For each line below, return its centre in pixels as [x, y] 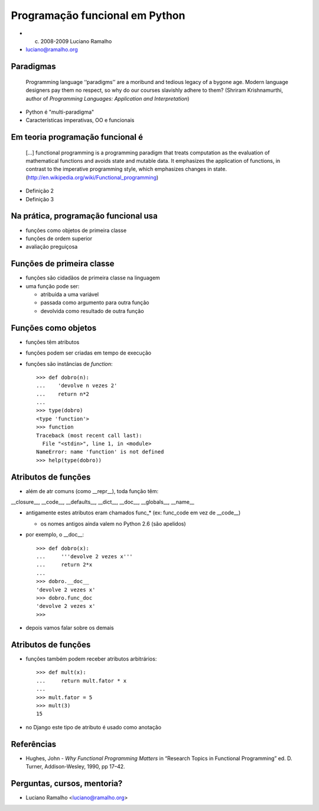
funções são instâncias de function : [69, 363]
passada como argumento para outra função [95, 302]
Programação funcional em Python [98, 15]
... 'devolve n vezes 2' [77, 386]
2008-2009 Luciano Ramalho [76, 41]
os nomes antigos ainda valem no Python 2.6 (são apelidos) [113, 523]
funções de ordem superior [59, 238]
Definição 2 [40, 191]
